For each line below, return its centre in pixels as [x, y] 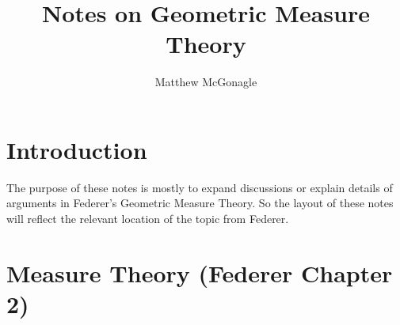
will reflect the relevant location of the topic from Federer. [148, 219]
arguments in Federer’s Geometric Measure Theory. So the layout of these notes [200, 203]
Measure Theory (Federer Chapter [200, 272]
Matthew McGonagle [206, 82]
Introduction [77, 149]
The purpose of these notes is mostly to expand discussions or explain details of [200, 187]
